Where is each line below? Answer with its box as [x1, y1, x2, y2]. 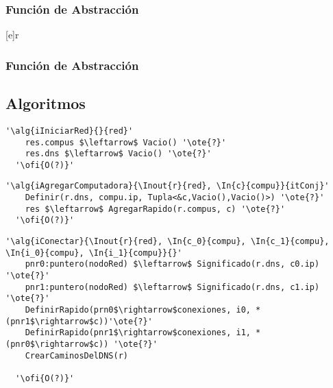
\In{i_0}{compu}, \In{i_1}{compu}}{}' [5, 247, 182, 258]
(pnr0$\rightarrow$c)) [5, 339, 109, 350]
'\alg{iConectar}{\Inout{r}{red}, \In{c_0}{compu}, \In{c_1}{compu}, [5, 237, 330, 247]
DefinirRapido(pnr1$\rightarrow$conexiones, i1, [25, 328, 251, 338]
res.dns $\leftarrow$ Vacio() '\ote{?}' [25, 149, 212, 159]
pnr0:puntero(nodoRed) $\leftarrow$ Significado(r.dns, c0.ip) [25, 259, 320, 269]
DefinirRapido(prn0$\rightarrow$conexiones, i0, [25, 305, 251, 315]
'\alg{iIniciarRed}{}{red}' [5, 125, 134, 136]
